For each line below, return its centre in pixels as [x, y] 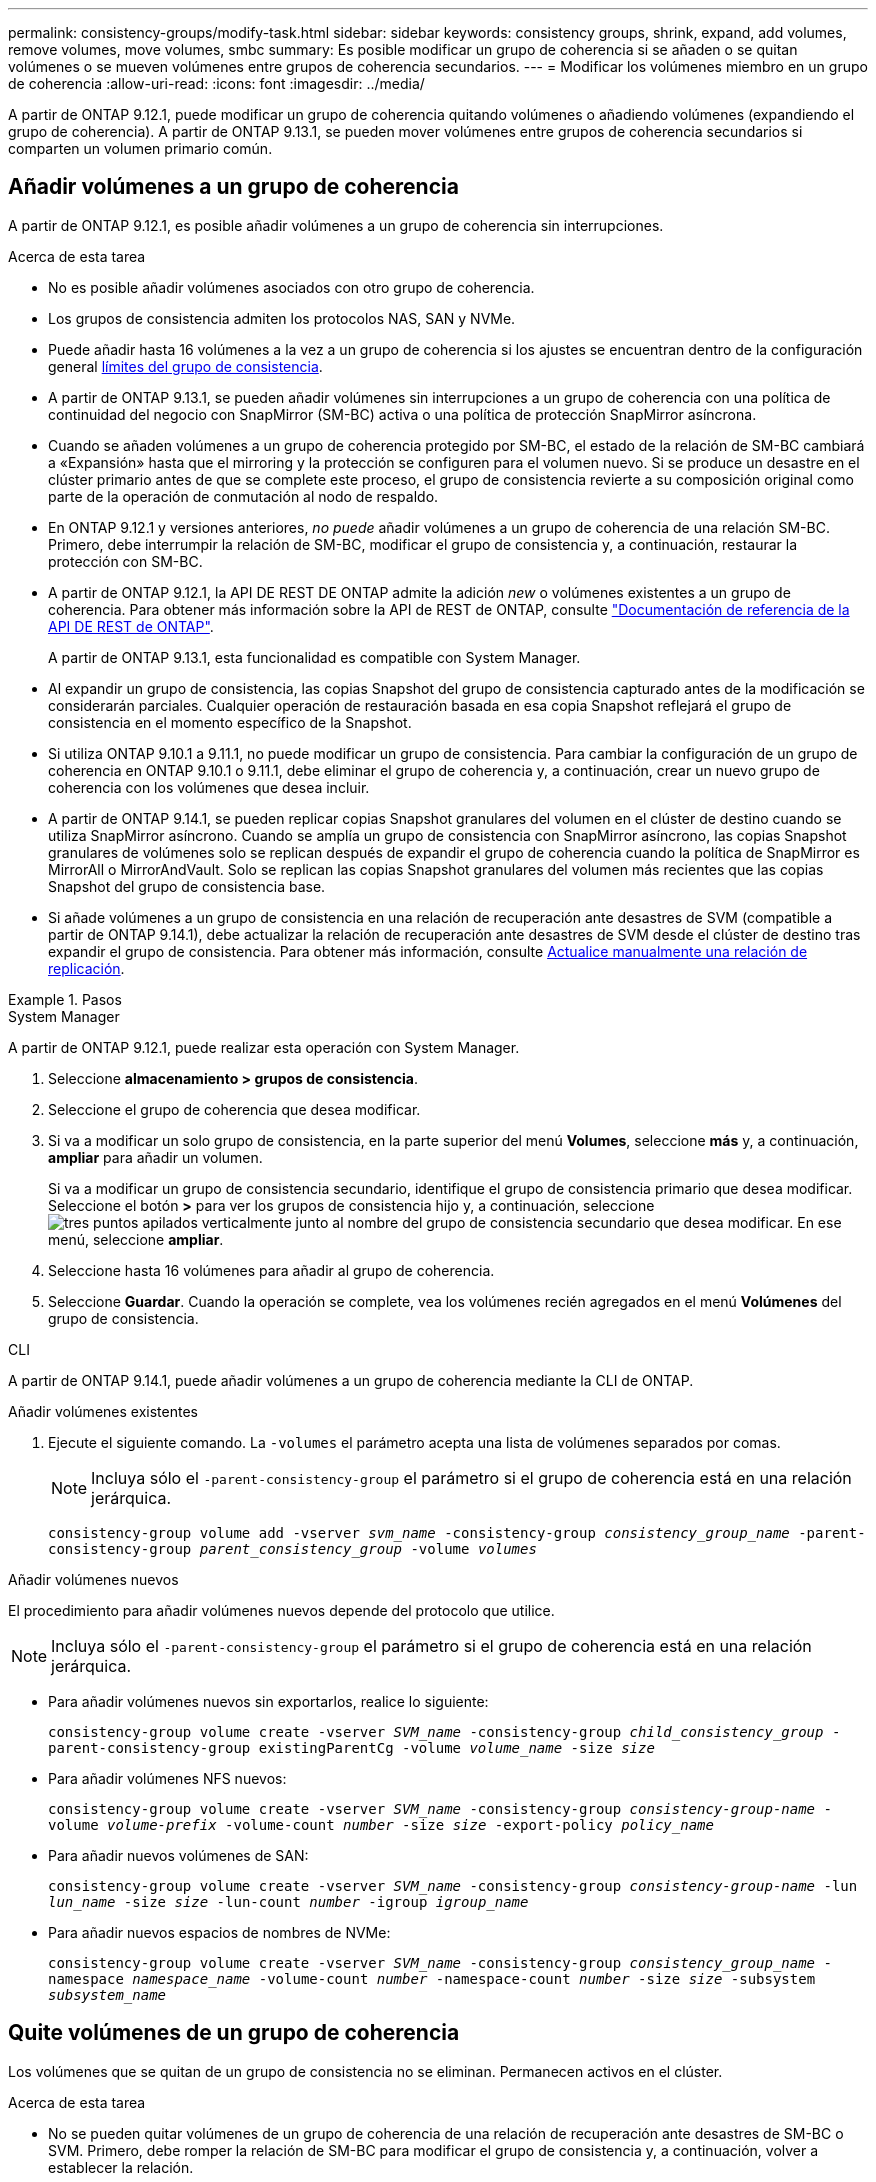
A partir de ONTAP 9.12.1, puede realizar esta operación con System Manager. [264, 1047]
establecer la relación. [121, 2167]
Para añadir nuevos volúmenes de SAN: [178, 1855]
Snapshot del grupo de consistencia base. [187, 886]
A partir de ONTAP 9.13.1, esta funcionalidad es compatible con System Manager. [314, 657]
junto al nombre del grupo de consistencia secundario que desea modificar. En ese [568, 1222]
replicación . [86, 968]
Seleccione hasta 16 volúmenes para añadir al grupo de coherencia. [271, 1270]
